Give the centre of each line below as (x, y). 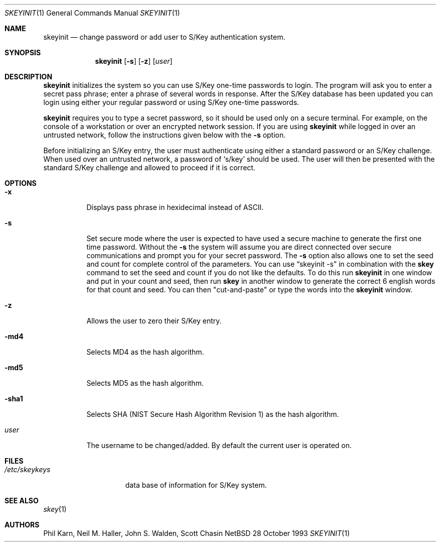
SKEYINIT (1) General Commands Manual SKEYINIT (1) (92, 13)
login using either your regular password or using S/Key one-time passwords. (171, 102)
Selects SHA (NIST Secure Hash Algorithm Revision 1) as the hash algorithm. (213, 414)
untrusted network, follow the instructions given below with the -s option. (165, 135)
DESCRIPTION (29, 77)
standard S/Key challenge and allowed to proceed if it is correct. (149, 168)
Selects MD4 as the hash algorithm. (145, 352)
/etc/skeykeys (28, 469)
